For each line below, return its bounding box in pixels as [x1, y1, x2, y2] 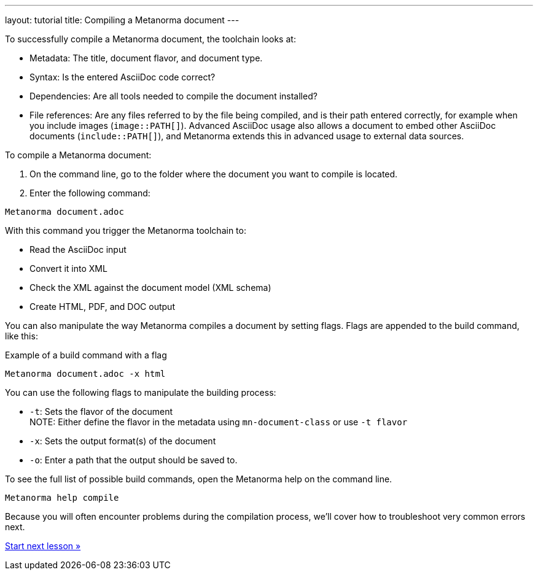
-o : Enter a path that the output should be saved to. [29, 455, 238, 465]
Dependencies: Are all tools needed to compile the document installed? [29, 91, 318, 101]
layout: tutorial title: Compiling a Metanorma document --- [5, 15, 240, 25]
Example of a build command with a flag [5, 350, 167, 360]
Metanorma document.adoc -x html [5, 369, 166, 379]
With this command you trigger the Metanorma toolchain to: [5, 225, 246, 236]
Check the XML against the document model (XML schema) [29, 282, 271, 293]
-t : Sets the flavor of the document [29, 406, 173, 417]
